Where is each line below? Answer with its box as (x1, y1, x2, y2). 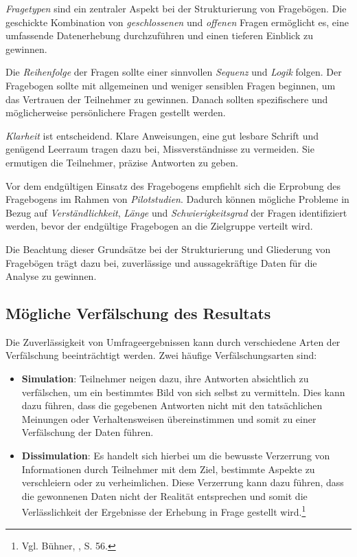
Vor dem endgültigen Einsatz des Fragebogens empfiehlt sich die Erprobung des (5, 178, 341, 193)
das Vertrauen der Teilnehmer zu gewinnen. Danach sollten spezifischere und (5, 91, 328, 106)
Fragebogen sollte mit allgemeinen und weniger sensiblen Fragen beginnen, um (5, 78, 336, 92)
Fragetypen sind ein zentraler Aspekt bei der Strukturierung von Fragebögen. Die (5, 1, 347, 15)
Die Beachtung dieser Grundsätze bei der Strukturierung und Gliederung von (5, 241, 331, 256)
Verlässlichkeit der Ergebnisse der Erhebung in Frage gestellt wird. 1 (21, 503, 306, 519)
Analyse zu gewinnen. (5, 269, 97, 283)
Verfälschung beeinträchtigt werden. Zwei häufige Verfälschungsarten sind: (5, 348, 317, 362)
